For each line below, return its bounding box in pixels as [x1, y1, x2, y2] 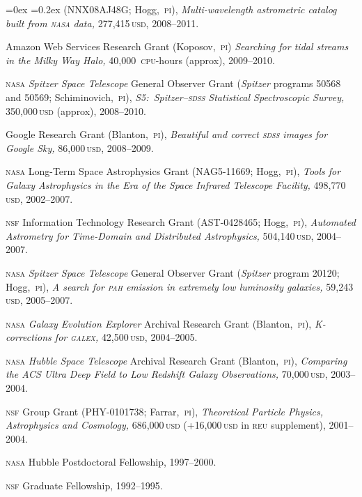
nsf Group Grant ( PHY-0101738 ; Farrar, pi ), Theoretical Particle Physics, [6, 404, 323, 418]
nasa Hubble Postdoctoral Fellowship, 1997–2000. [6, 454, 217, 469]
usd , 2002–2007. [6, 191, 73, 206]
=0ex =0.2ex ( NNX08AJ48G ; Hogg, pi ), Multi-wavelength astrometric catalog [6, 2, 337, 16]
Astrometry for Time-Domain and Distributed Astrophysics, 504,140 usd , [6, 228, 314, 243]
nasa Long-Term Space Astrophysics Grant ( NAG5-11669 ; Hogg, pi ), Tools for [6, 164, 341, 178]
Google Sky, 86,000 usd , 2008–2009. [6, 140, 154, 155]
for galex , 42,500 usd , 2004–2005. [54, 330, 198, 344]
